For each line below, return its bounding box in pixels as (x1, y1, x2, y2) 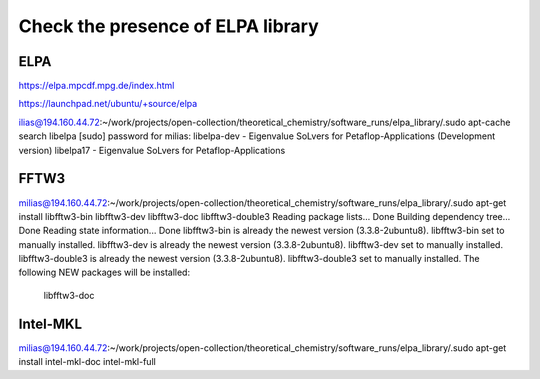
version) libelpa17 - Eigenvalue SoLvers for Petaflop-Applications (18, 144, 286, 156)
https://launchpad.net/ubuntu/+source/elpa (18, 98, 198, 110)
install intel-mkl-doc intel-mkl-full (18, 356, 157, 368)
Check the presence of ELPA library (18, 15, 319, 37)
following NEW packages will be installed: (18, 266, 190, 279)
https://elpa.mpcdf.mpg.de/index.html (18, 80, 175, 92)
